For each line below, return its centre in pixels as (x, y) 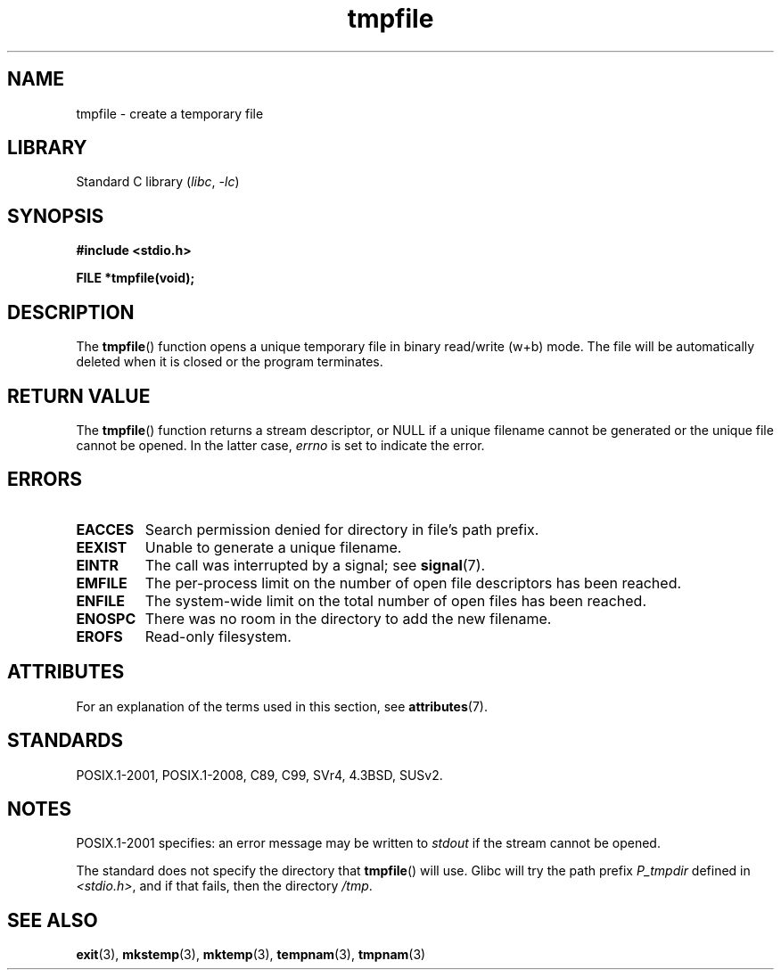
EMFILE (102, 583)
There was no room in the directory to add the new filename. (348, 618)
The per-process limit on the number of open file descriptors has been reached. (413, 583)
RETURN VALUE (79, 396)
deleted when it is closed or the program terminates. (230, 362)
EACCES (105, 529)
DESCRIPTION (71, 312)
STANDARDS (66, 741)
